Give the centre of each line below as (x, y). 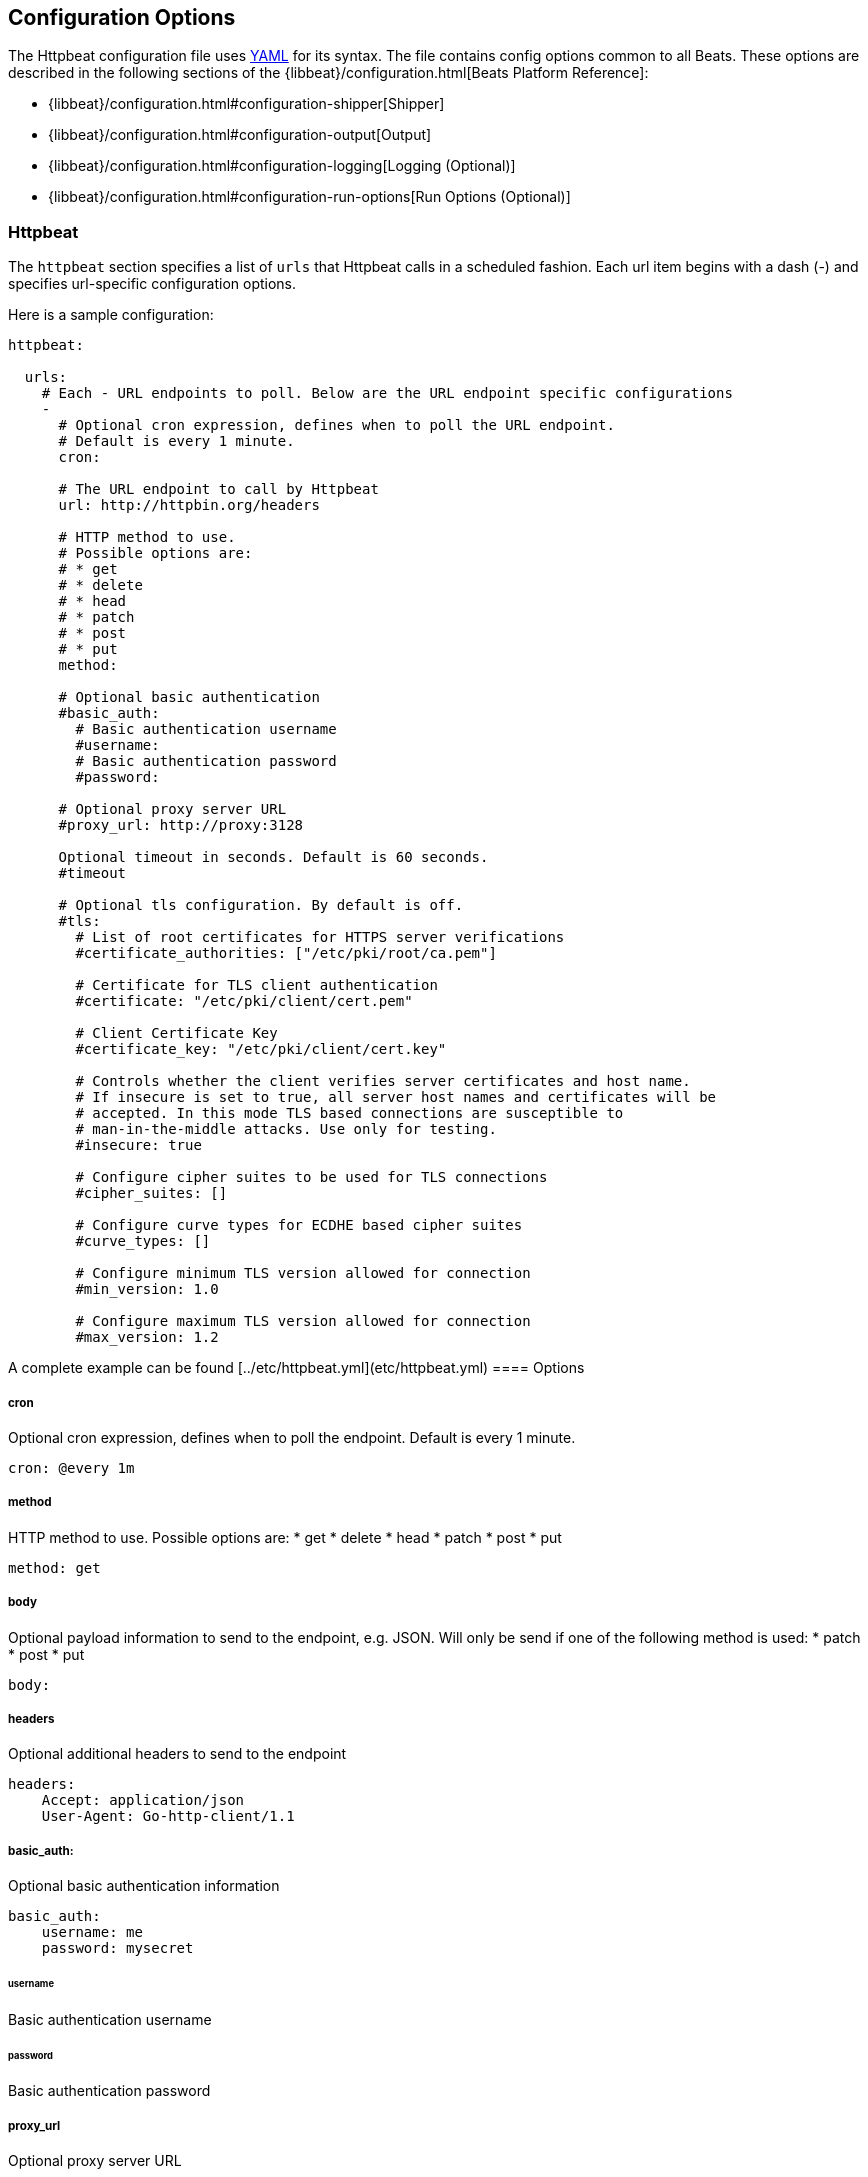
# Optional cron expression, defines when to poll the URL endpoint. (336, 425)
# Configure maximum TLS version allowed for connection (303, 1321)
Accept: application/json (143, 1800)
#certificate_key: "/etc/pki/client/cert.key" (261, 1049)
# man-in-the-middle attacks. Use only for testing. (286, 1129)
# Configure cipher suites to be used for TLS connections (311, 1177)
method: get (54, 1567)
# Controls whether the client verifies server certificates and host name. (383, 1081)
